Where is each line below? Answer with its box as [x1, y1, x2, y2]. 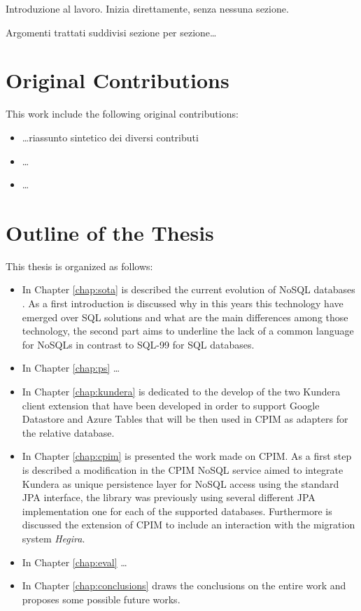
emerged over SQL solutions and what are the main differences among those [22, 309, 348, 324]
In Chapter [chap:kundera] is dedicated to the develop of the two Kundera [22, 384, 341, 398]
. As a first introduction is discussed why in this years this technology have [22, 296, 344, 310]
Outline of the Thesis [6, 218, 214, 246]
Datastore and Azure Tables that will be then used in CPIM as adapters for [22, 412, 348, 426]
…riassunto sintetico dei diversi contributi [22, 129, 199, 144]
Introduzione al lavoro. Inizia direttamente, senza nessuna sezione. [6, 1, 289, 15]
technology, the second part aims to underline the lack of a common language [22, 323, 354, 338]
